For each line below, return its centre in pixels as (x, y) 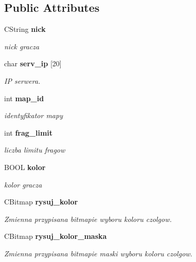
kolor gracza (23, 184)
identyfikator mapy (33, 115)
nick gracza (22, 46)
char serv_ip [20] (33, 63)
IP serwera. (22, 80)
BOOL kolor (25, 167)
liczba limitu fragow (35, 150)
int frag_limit (29, 132)
